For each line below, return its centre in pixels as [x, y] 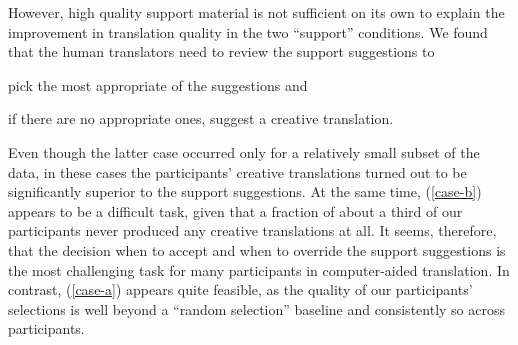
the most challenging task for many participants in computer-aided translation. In [259, 269]
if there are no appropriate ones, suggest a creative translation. [201, 118]
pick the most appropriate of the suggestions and [158, 84]
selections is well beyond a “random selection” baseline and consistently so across [256, 308]
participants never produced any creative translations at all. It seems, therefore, [252, 230]
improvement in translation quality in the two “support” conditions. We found [248, 31]
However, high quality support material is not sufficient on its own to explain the [256, 12]
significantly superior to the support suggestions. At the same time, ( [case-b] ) [245, 191]
